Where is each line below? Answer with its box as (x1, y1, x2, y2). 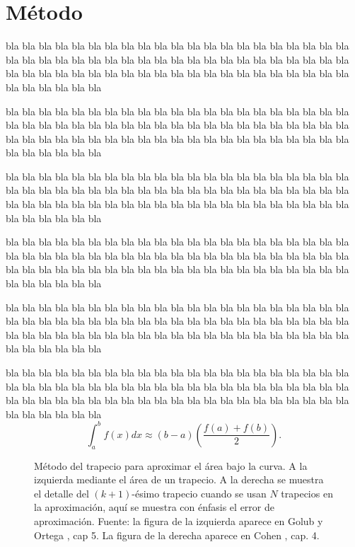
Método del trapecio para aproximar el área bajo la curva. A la (34, 458, 308, 473)
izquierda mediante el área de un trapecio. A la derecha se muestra (34, 472, 324, 487)
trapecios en (281, 485, 333, 500)
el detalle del (34, 485, 89, 500)
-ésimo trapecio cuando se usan (132, 485, 267, 500)
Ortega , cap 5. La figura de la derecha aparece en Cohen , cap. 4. (34, 527, 320, 542)
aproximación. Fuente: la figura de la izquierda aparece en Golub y (34, 514, 323, 529)
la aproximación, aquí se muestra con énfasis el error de (34, 500, 274, 514)
